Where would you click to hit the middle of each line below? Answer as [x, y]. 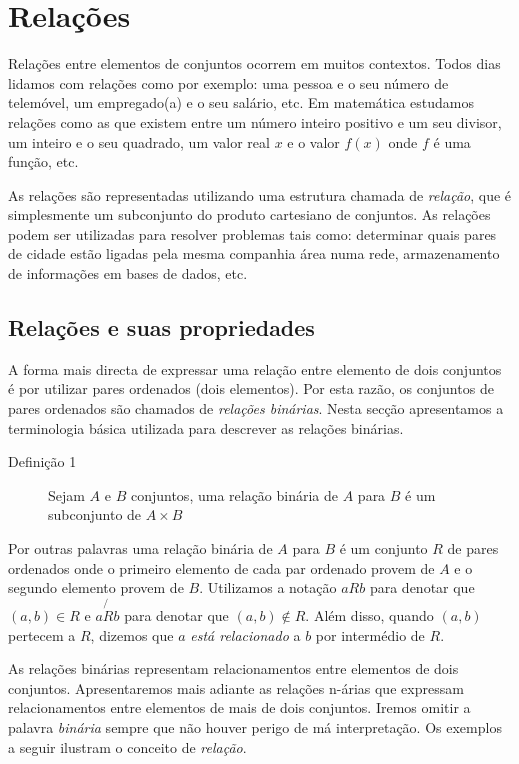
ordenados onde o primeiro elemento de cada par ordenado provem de [221, 567]
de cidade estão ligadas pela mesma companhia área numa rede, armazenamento [254, 253]
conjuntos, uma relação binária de [234, 494]
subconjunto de [95, 514]
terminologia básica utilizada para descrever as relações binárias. [206, 427]
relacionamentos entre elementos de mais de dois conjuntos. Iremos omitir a [239, 707]
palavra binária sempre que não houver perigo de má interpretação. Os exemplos [255, 726]
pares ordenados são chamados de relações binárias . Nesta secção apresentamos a [256, 408]
